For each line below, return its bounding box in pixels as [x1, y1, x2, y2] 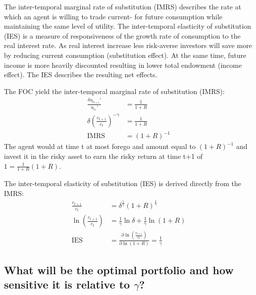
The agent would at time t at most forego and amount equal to [4, 141, 196, 151]
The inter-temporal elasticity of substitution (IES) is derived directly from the [4, 178, 242, 189]
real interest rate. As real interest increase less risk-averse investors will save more [4, 40, 252, 50]
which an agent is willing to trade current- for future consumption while [4, 11, 222, 21]
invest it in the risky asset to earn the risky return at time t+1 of [4, 150, 203, 161]
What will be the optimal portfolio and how [4, 262, 234, 277]
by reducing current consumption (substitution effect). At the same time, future [4, 49, 247, 60]
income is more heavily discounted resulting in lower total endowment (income [4, 59, 242, 70]
